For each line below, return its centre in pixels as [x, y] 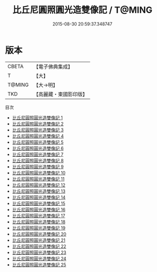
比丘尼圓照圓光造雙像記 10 [39, 173]
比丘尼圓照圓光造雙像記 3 [38, 130]
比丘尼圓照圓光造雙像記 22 [39, 246]
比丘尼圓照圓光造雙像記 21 [39, 240]
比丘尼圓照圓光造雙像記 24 [39, 258]
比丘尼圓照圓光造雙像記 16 [39, 209]
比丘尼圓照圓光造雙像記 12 [39, 185]
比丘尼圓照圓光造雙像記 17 [39, 216]
